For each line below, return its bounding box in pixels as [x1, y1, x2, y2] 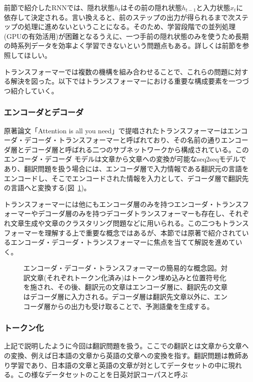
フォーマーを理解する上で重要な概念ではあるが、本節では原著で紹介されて [4, 227, 242, 237]
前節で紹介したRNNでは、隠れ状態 [4, 2, 115, 12]
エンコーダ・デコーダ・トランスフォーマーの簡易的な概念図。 [23, 263, 221, 273]
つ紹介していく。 [4, 85, 58, 95]
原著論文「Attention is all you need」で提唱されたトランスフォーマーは [4, 125, 228, 135]
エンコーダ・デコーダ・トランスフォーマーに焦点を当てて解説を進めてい [10, 237, 242, 247]
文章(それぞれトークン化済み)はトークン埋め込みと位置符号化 [30, 272, 226, 282]
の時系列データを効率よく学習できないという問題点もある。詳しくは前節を [4, 40, 242, 51]
